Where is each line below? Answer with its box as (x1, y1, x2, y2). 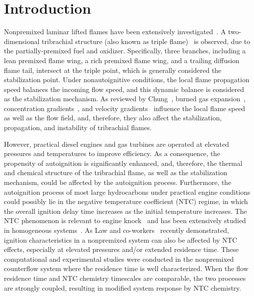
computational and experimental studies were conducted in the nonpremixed (4, 253, 234, 264)
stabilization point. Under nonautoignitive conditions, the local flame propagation (4, 74, 250, 85)
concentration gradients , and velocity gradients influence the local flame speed (4, 103, 245, 113)
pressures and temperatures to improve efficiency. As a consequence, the (4, 148, 220, 159)
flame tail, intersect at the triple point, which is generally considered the (4, 65, 222, 75)
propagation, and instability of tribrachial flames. (4, 122, 152, 133)
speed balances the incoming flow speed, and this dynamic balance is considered (4, 84, 244, 94)
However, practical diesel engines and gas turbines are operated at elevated (4, 138, 229, 149)
